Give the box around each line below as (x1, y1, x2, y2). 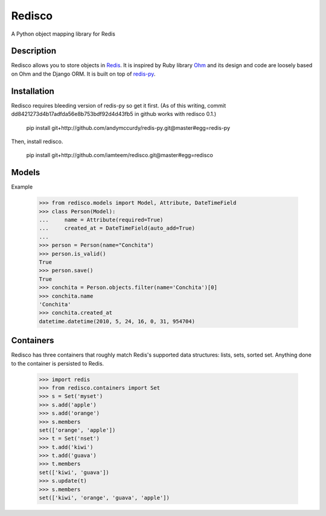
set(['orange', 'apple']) (39, 427, 116, 433)
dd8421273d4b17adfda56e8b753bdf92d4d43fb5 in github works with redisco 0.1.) (11, 111, 217, 118)
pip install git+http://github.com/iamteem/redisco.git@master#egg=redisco (26, 152, 214, 159)
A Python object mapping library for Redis (11, 30, 116, 37)
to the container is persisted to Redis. (11, 360, 104, 367)
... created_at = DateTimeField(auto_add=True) (39, 225, 196, 232)
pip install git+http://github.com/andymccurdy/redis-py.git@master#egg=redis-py (26, 124, 231, 131)
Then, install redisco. (11, 138, 63, 145)
